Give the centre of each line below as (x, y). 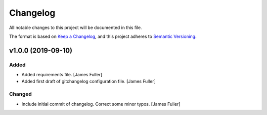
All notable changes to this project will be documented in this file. (76, 28)
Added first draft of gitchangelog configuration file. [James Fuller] (89, 82)
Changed (21, 94)
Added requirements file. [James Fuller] (62, 75)
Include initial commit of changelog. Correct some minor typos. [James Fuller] (101, 104)
